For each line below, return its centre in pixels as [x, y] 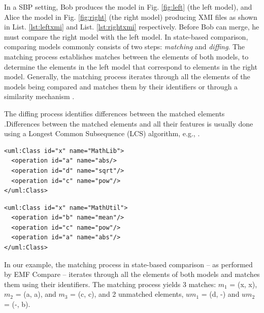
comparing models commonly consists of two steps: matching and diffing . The [124, 46]
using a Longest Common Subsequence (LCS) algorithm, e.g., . [102, 133]
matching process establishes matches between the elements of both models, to [126, 56]
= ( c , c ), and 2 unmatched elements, [127, 294]
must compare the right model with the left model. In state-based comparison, [126, 36]
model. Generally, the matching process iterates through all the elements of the [127, 76]
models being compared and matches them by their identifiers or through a [121, 86]
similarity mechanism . [39, 96]
